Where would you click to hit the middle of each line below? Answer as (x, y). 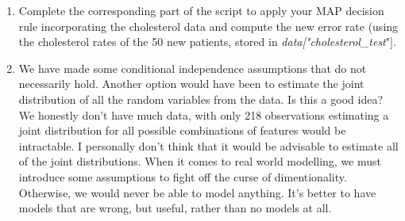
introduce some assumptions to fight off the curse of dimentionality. (183, 176)
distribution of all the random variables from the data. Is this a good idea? (201, 99)
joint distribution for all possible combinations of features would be (182, 130)
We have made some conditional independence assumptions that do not (193, 68)
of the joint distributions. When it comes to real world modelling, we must (200, 161)
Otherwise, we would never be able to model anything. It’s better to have (197, 192)
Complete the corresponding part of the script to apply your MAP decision (201, 10)
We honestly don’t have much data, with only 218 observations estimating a (204, 114)
